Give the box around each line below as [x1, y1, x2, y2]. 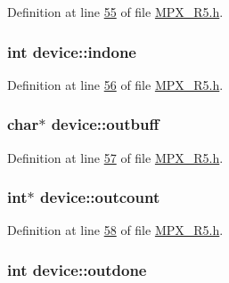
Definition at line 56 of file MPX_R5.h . [7, 75, 224, 93]
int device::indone [7, 40, 136, 62]
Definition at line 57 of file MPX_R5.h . [7, 148, 224, 166]
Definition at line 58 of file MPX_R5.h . [7, 221, 224, 239]
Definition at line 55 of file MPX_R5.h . [7, 3, 224, 20]
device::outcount [39, 186, 160, 208]
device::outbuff [51, 113, 159, 135]
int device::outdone [7, 258, 147, 280]
